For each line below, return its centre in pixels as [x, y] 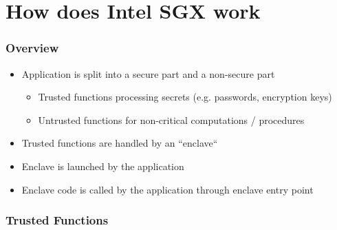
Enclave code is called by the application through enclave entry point [167, 189]
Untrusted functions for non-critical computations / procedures [171, 119]
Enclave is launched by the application [103, 166]
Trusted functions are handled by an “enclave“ [120, 143]
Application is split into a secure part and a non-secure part [148, 73]
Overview [32, 48]
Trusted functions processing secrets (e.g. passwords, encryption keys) [185, 97]
